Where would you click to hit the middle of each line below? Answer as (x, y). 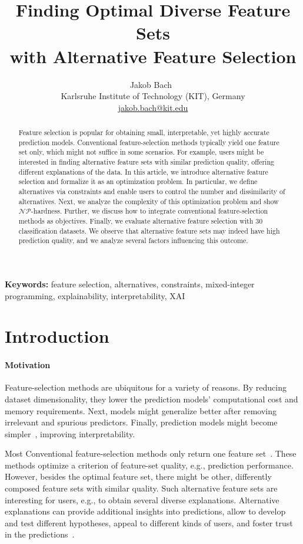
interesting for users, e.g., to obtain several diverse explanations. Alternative (142, 499)
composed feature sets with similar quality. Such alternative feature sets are (141, 488)
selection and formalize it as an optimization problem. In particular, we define (138, 181)
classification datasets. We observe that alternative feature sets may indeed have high (149, 230)
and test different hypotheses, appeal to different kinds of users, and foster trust (149, 522)
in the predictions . (40, 534)
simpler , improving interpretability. (70, 433)
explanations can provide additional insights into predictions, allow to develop (145, 511)
